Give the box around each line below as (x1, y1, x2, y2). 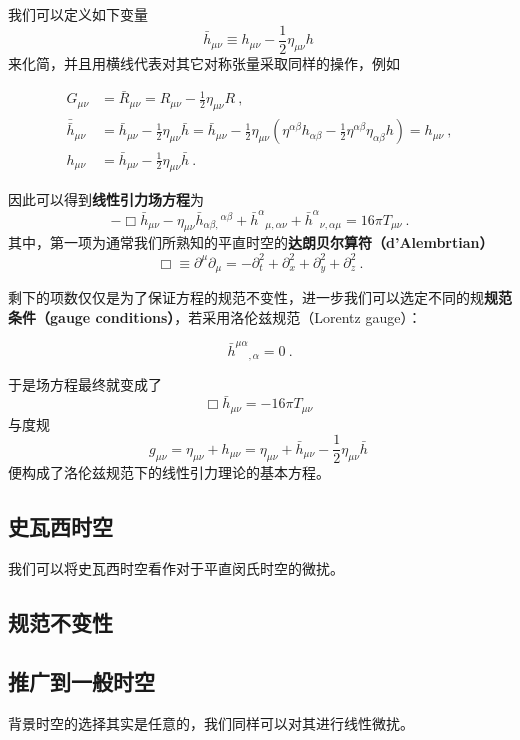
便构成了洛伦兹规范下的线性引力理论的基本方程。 (8, 462, 330, 483)
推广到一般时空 (8, 665, 155, 696)
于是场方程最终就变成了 (8, 374, 162, 395)
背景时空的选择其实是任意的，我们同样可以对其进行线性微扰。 (8, 712, 414, 733)
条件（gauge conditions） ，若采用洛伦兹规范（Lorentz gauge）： (8, 306, 422, 327)
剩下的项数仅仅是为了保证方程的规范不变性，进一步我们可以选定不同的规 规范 (8, 287, 512, 308)
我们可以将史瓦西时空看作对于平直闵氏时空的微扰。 (8, 558, 344, 579)
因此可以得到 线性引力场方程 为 (8, 189, 204, 210)
